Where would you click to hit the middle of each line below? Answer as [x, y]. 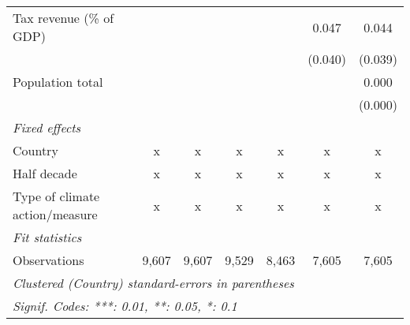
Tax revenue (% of [63, 18]
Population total [58, 82]
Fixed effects [47, 127]
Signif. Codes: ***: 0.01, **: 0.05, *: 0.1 [125, 306]
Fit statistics [47, 237]
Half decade [45, 173]
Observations [48, 260]
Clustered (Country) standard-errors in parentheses [153, 283]
